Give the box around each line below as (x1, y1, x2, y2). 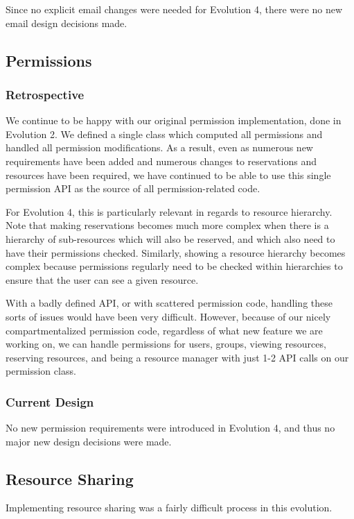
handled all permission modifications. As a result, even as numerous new (6, 140, 313, 155)
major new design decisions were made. (6, 434, 172, 448)
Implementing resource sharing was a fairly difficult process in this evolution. (6, 500, 333, 515)
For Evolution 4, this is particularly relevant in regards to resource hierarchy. (6, 204, 333, 219)
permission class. (6, 364, 76, 378)
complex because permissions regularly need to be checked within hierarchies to (6, 259, 343, 273)
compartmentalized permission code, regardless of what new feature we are (6, 323, 323, 337)
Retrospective (6, 85, 85, 103)
